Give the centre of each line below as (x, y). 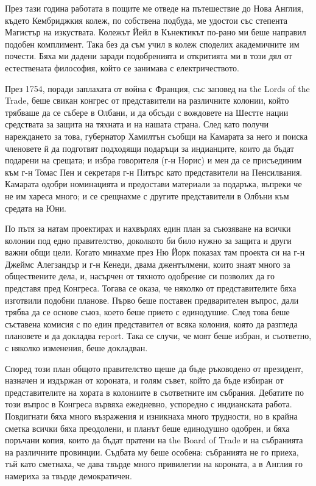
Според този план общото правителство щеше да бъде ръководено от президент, (154, 368)
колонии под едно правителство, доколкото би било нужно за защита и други (148, 240)
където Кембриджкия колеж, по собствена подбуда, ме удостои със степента (146, 20)
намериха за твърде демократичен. (68, 475)
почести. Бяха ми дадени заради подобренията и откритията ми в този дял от (149, 56)
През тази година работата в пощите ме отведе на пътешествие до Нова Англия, (154, 8)
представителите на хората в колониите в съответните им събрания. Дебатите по (155, 392)
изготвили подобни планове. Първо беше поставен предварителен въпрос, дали (152, 300)
